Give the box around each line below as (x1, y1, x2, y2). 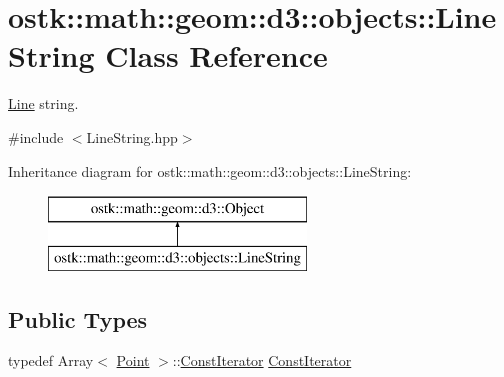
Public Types (8, 303, 148, 334)
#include (8, 126, 64, 147)
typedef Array (8, 350, 94, 371)
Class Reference (105, 35, 328, 76)
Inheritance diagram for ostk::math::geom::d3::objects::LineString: (8, 160, 412, 181)
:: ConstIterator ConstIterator (172, 350, 352, 371)
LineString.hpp (86, 126, 178, 147)
